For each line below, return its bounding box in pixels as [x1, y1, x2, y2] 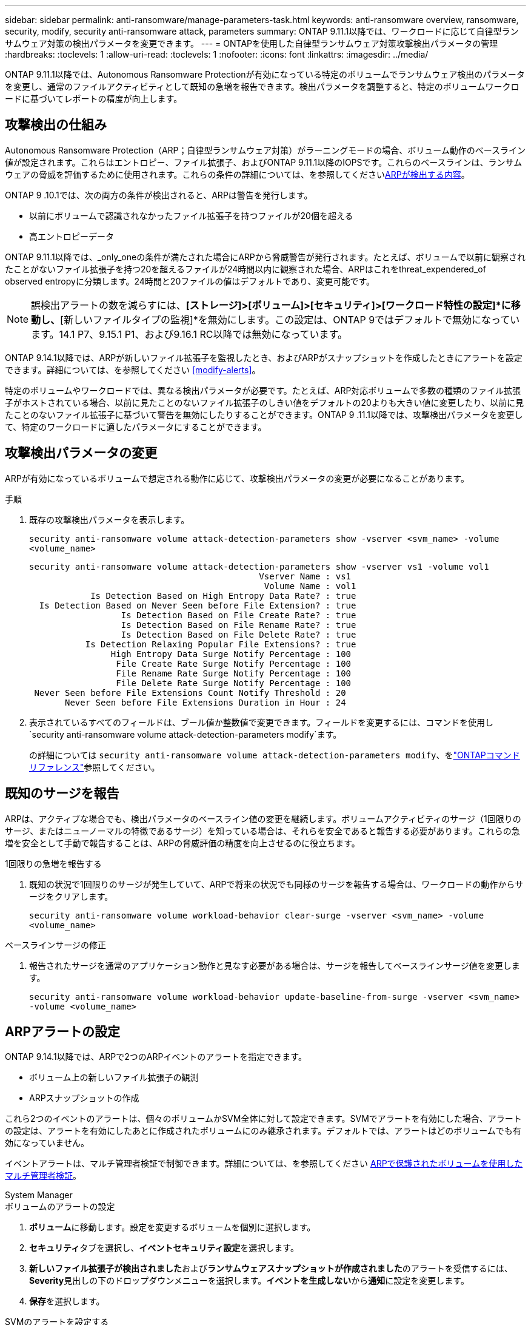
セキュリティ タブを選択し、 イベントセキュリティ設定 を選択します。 [29, 1242, 299, 1253]
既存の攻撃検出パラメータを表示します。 [29, 514, 190, 525]
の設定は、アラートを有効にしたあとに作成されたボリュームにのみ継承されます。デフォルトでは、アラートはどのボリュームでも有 [5, 1125, 521, 1136]
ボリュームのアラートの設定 [5, 1201, 115, 1212]
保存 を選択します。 [29, 1296, 105, 1307]
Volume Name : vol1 [264, 581, 356, 591]
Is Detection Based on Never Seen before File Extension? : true [39, 600, 356, 610]
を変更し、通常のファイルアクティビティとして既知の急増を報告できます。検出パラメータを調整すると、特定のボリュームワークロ [5, 81, 519, 92]
